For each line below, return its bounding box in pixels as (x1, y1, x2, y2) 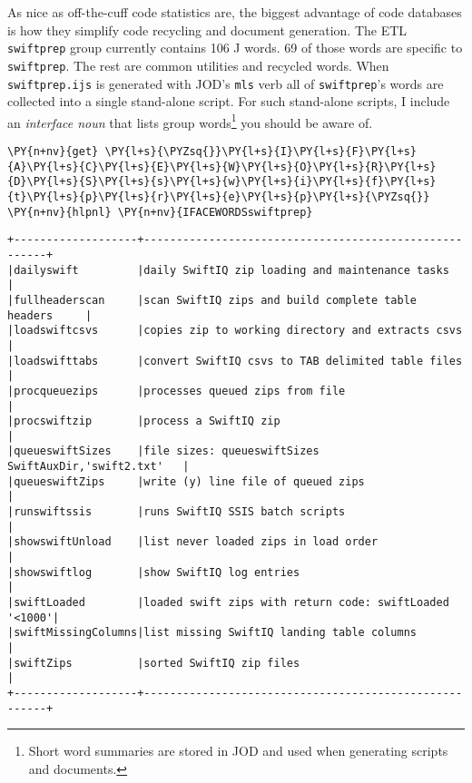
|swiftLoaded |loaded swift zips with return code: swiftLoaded (7, 596, 449, 610)
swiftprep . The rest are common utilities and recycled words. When (7, 55, 389, 74)
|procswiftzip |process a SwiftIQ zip (7, 415, 280, 428)
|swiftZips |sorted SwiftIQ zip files (7, 656, 300, 670)
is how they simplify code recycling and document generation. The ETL (7, 20, 408, 39)
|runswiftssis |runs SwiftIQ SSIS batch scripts (7, 505, 346, 519)
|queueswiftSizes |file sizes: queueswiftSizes (7, 445, 320, 458)
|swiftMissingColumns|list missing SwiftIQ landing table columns (7, 626, 418, 640)
